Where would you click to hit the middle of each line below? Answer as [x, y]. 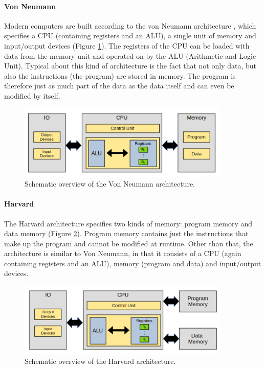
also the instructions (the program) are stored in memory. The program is [120, 75]
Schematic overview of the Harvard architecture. [100, 361]
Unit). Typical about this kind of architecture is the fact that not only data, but [130, 66]
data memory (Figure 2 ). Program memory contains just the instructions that [126, 233]
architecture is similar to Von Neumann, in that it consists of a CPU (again [123, 253]
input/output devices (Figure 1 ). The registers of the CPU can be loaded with [127, 45]
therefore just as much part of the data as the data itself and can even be [119, 86]
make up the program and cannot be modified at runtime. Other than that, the [129, 243]
